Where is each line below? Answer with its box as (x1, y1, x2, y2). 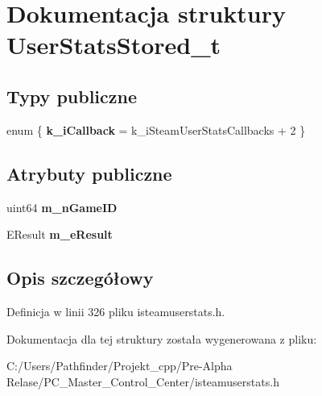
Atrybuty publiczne (6, 160, 172, 185)
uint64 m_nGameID (6, 198, 118, 215)
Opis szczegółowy (6, 265, 154, 290)
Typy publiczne (6, 83, 138, 108)
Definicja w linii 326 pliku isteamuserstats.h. (6, 302, 225, 319)
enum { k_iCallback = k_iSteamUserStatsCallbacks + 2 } (6, 121, 306, 138)
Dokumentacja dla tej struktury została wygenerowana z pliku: (6, 330, 317, 347)
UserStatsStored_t (6, 28, 221, 61)
